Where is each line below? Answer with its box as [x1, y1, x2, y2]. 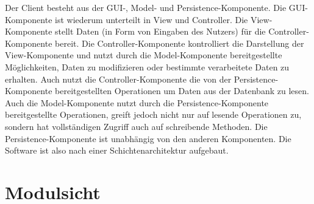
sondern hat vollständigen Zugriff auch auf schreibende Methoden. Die [5, 120, 268, 132]
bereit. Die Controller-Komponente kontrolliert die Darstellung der [55, 36, 304, 49]
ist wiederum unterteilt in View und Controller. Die [55, 13, 248, 25]
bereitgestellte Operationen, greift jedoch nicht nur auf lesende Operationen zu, [5, 108, 302, 121]
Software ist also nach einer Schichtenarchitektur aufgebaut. [5, 144, 229, 157]
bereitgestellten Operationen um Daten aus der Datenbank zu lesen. [55, 84, 309, 97]
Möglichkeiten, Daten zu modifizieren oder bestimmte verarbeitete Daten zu [5, 60, 290, 73]
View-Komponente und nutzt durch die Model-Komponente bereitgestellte [5, 49, 282, 61]
